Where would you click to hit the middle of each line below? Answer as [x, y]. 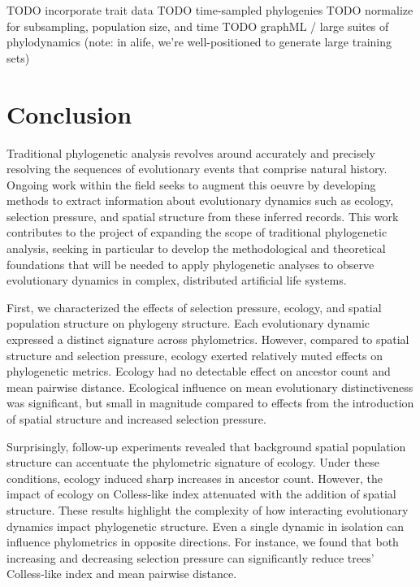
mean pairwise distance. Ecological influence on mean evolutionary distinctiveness [210, 387]
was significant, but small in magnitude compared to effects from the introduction [210, 403]
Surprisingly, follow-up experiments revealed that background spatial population [206, 446]
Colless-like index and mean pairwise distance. [122, 574]
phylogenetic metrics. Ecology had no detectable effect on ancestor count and [199, 371]
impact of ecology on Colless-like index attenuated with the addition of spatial [201, 494]
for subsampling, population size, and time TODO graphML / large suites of [198, 26]
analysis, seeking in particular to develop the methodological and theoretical [196, 248]
